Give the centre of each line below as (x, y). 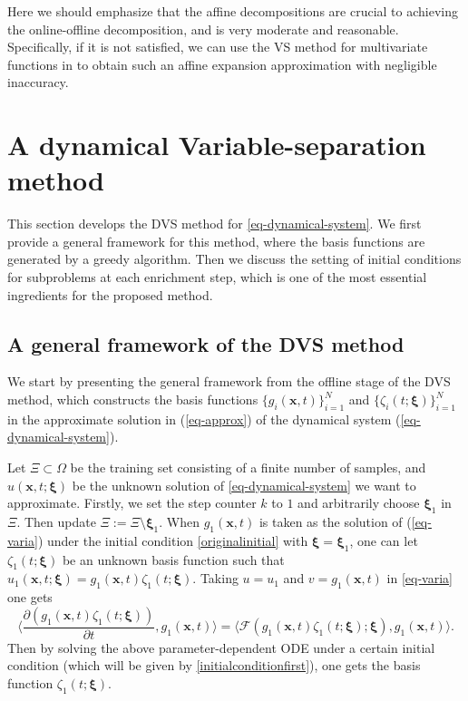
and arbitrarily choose (359, 503)
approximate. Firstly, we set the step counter (132, 503)
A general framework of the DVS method (206, 343)
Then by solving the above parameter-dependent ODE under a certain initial (221, 647)
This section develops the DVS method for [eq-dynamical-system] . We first (214, 224)
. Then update (56, 522)
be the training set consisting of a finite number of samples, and (248, 467)
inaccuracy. (38, 82)
